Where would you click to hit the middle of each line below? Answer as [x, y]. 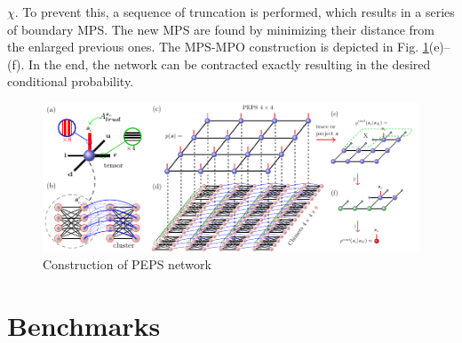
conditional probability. [71, 81]
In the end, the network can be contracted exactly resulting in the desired [230, 64]
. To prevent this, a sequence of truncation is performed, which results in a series [235, 12]
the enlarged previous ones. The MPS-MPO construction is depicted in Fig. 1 [218, 47]
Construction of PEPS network [127, 264]
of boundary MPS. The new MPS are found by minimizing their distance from [221, 29]
